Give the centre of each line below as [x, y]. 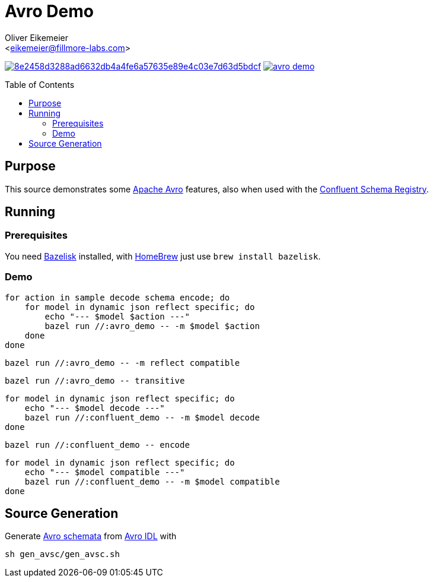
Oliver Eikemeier [37, 37]
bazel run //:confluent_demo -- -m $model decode [142, 417]
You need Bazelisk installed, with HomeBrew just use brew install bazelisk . [163, 256]
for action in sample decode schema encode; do [117, 297]
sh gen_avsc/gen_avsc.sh [62, 554]
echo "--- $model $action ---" [117, 316]
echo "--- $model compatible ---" [105, 472]
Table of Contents [40, 84]
